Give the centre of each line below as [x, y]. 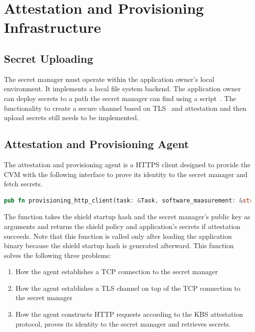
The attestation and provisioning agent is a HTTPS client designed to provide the [127, 164]
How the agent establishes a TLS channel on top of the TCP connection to [128, 288]
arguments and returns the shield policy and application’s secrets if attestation [122, 226]
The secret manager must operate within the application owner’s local [109, 79]
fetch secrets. [23, 184]
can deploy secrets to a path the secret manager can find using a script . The [120, 98]
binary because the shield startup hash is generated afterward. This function [119, 245]
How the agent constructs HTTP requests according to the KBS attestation [129, 314]
